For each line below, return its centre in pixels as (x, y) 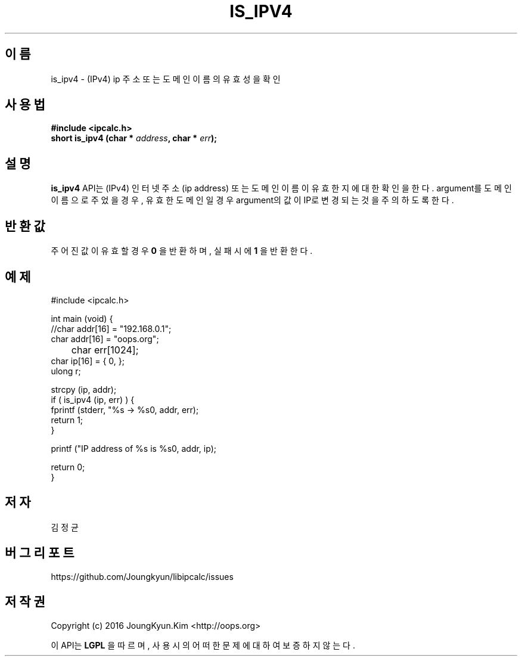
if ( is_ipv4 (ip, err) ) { (93, 399)
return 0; (68, 467)
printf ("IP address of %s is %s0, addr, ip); (133, 448)
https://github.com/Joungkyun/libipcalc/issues (142, 576)
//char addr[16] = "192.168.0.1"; (111, 328)
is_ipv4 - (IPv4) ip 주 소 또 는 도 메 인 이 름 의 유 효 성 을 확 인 (166, 79)
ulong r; (66, 371)
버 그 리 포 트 (40, 553)
